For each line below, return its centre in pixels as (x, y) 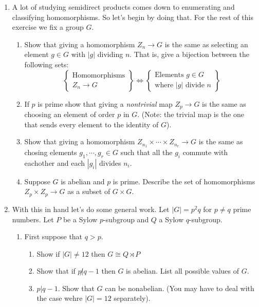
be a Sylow (80, 219)
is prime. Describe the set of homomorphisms (184, 181)
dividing (110, 54)
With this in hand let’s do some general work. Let (91, 209)
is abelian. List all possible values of (182, 271)
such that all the (146, 152)
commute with (205, 152)
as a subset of (89, 191)
